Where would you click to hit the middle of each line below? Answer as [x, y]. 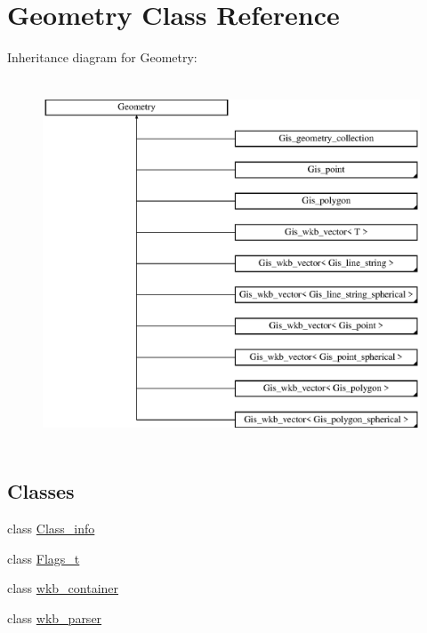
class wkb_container [63, 588]
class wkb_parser [55, 618]
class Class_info [51, 529]
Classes [41, 491]
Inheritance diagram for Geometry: [102, 57]
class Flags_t [44, 558]
